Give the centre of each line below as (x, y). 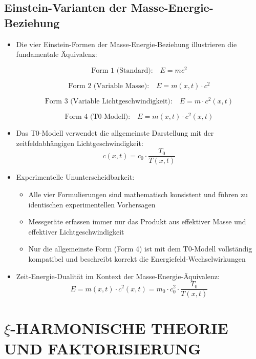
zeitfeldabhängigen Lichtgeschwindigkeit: (80, 143)
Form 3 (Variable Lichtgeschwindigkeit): (109, 102)
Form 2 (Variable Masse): (109, 86)
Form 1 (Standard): (122, 70)
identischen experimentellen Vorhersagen (92, 204)
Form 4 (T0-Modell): (98, 117)
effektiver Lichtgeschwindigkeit (76, 231)
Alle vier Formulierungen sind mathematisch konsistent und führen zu (138, 194)
